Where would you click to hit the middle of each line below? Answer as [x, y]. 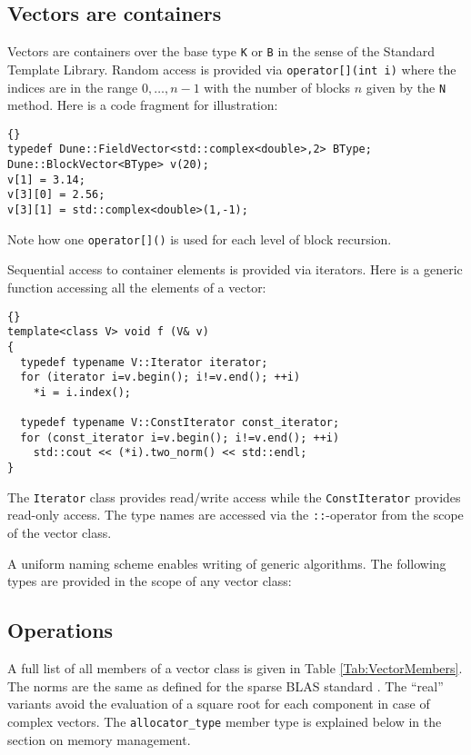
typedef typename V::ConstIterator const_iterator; [180, 423]
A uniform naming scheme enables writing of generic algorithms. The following [227, 563]
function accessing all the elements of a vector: [137, 287]
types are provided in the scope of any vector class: [150, 581]
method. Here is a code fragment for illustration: [143, 105]
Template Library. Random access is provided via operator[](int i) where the [232, 69]
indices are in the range [73, 87]
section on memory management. [99, 739]
